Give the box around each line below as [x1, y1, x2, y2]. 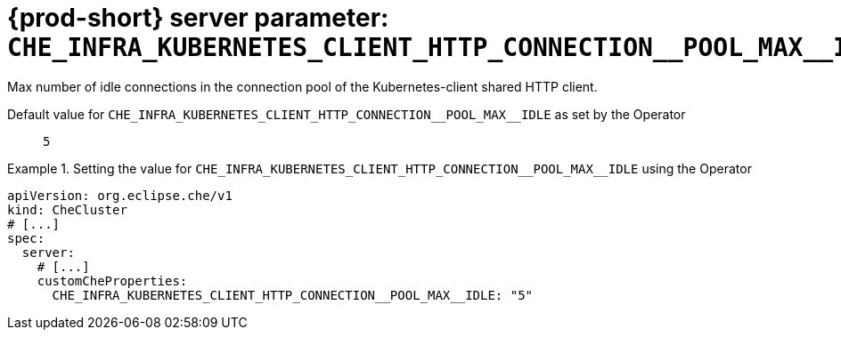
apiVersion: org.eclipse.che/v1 [7, 188, 233, 203]
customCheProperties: [37, 273, 188, 288]
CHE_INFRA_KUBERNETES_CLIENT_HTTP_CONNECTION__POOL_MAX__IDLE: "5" [52, 287, 534, 302]
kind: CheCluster [7, 202, 127, 217]
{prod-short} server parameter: [7, 3, 389, 33]
